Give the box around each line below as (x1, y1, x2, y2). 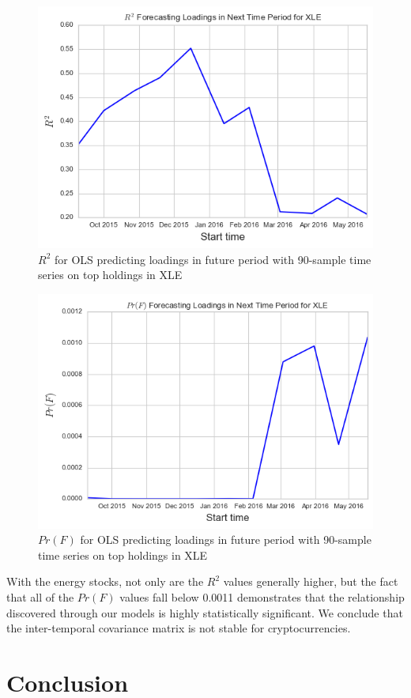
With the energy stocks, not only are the (6, 573, 204, 590)
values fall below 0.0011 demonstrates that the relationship (119, 589, 405, 606)
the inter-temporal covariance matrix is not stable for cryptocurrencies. (6, 620, 351, 636)
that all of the (6, 589, 74, 606)
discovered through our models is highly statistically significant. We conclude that (6, 604, 403, 621)
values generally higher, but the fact (223, 573, 398, 590)
